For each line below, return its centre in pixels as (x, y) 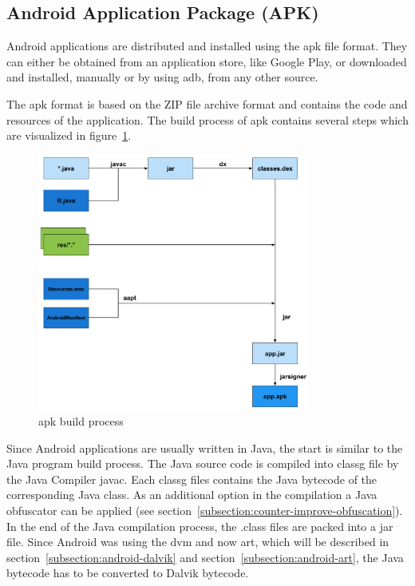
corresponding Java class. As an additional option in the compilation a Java (192, 495)
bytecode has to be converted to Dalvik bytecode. (128, 573)
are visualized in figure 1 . (69, 135)
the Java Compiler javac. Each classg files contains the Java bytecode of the (192, 479)
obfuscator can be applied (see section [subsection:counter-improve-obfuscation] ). (205, 510)
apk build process (81, 421)
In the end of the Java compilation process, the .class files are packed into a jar (200, 526)
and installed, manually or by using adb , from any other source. (162, 77)
